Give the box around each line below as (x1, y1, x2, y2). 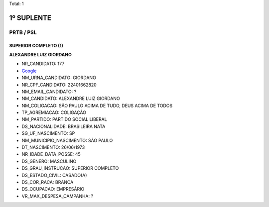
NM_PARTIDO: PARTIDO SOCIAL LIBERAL (21, 116, 107, 122)
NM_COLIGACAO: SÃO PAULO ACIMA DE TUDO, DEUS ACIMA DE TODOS (21, 103, 173, 108)
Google (21, 68, 37, 74)
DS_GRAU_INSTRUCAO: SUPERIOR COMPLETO (21, 165, 119, 171)
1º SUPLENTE (9, 13, 52, 22)
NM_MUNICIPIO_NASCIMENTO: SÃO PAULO (21, 137, 113, 143)
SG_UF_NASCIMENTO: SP (21, 130, 75, 136)
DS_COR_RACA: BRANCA (21, 179, 74, 185)
